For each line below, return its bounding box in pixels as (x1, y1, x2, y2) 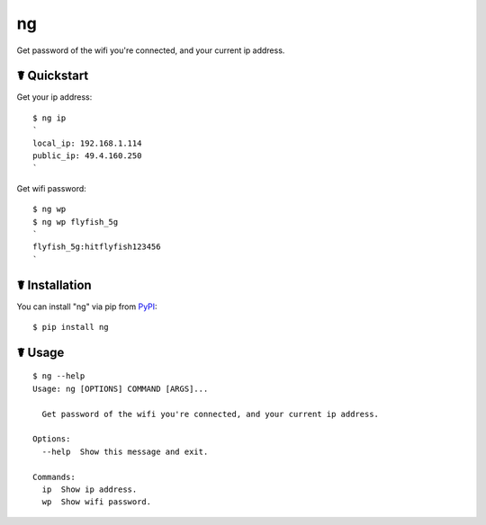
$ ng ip (32, 112, 67, 123)
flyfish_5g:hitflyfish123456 (32, 242, 161, 252)
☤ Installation (16, 277, 92, 292)
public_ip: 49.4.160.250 (32, 151, 142, 161)
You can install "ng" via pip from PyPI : (16, 301, 157, 312)
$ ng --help (32, 371, 85, 381)
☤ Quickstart (16, 68, 89, 84)
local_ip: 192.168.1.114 (32, 138, 142, 148)
